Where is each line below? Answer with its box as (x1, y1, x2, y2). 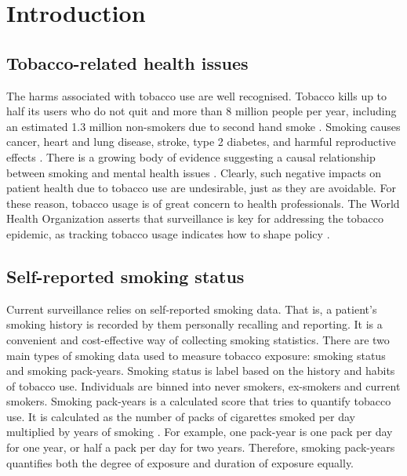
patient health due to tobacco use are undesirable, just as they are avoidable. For (6, 180, 396, 196)
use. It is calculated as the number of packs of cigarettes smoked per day (6, 408, 356, 424)
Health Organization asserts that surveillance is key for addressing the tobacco (6, 210, 383, 227)
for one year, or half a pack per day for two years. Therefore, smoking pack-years (6, 439, 395, 456)
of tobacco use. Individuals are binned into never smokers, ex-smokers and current (6, 377, 401, 394)
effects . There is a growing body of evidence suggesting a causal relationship (6, 148, 376, 165)
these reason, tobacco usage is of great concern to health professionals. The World (6, 194, 400, 211)
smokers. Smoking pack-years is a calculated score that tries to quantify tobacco (6, 393, 391, 409)
